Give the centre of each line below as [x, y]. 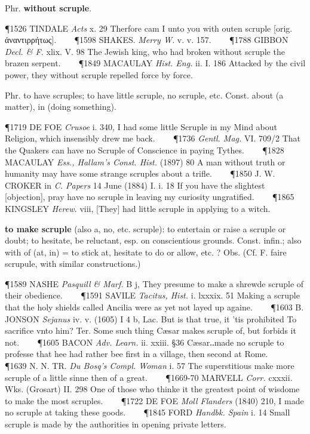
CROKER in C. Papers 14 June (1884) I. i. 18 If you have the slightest [135, 185]
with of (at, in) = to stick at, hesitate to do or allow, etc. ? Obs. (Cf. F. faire [146, 252]
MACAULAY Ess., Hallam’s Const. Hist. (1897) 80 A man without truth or [145, 161]
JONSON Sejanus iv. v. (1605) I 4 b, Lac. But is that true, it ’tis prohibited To [151, 318]
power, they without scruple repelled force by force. [99, 74]
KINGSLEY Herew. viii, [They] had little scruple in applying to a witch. [138, 208]
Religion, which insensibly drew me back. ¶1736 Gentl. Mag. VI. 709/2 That [153, 138]
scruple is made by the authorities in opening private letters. [116, 424]
